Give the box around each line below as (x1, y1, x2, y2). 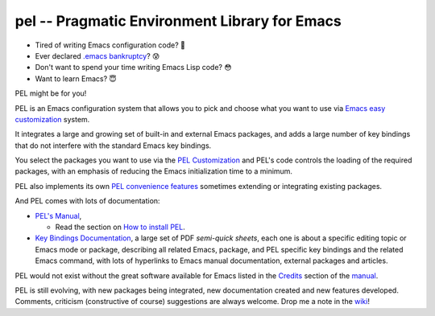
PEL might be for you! (14, 88, 87, 98)
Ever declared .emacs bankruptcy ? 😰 (35, 51, 160, 60)
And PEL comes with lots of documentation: (14, 196, 160, 206)
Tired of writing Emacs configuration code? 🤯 (35, 40, 185, 50)
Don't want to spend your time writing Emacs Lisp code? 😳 (35, 63, 232, 72)
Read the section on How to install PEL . (55, 222, 185, 232)
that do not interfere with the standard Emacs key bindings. (14, 141, 212, 150)
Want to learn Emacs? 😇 (35, 73, 117, 84)
